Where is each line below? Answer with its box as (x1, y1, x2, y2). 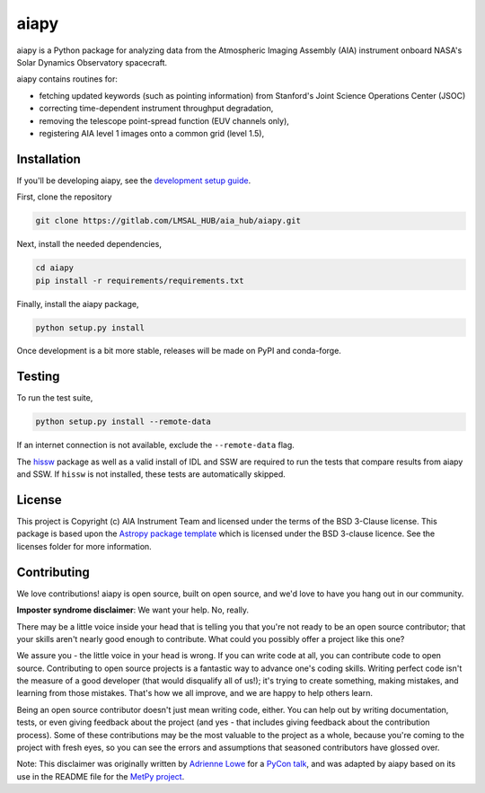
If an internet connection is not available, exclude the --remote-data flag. (16, 440, 295, 451)
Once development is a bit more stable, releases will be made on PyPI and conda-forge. (16, 346, 341, 357)
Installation (16, 151, 81, 166)
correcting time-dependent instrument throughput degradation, (39, 103, 274, 114)
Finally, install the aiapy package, (16, 298, 139, 309)
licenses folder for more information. (16, 541, 152, 551)
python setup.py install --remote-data (35, 417, 211, 427)
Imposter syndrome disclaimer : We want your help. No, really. (16, 604, 250, 615)
